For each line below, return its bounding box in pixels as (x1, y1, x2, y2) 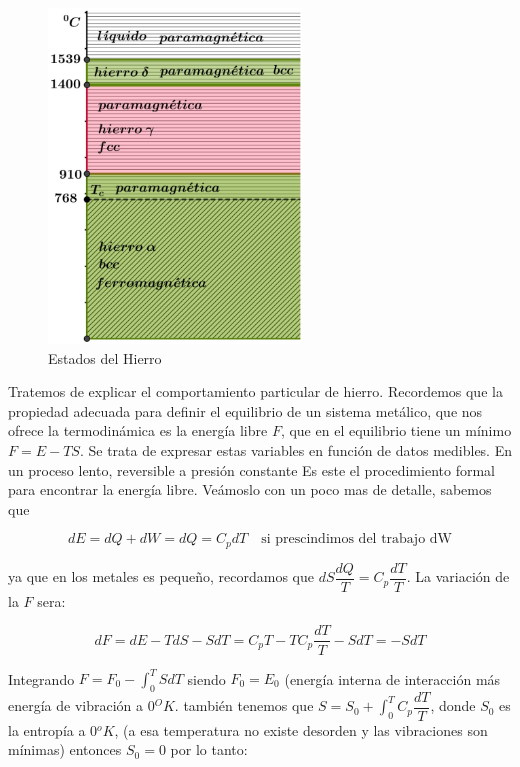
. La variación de (406, 566, 510, 587)
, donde (430, 695, 476, 716)
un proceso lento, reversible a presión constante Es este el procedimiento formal (8, 459, 495, 480)
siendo (187, 668, 226, 689)
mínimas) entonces (8, 739, 122, 760)
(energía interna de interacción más (284, 668, 501, 689)
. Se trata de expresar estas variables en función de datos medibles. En (79, 439, 512, 460)
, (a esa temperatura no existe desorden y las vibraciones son (114, 719, 488, 740)
